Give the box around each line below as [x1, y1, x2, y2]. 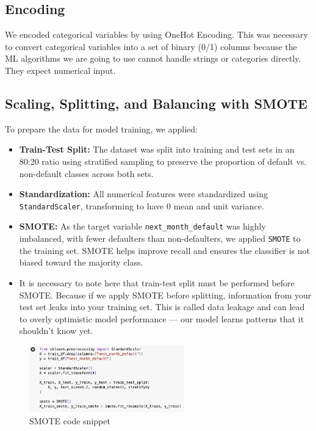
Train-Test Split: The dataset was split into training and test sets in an [19, 143, 295, 156]
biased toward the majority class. [19, 256, 143, 269]
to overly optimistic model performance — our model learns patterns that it [19, 312, 304, 325]
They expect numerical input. [5, 63, 116, 76]
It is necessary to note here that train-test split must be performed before [19, 276, 295, 289]
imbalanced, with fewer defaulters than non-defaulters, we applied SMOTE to [19, 232, 301, 245]
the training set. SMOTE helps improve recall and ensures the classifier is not [19, 244, 310, 256]
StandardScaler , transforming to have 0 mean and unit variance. [19, 199, 264, 212]
